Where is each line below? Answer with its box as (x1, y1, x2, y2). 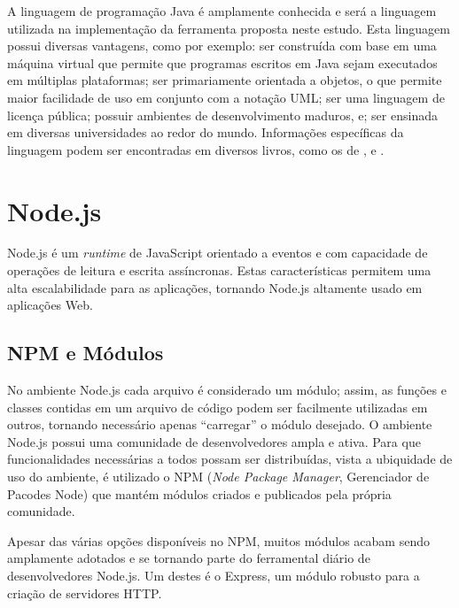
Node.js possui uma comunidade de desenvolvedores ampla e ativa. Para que (7, 432, 421, 450)
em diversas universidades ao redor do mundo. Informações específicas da (7, 123, 404, 142)
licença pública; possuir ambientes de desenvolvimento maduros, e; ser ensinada (7, 105, 438, 124)
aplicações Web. (7, 296, 93, 314)
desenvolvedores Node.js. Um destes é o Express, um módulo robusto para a (7, 566, 420, 584)
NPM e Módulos (7, 339, 164, 366)
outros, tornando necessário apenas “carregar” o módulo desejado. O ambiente (7, 415, 432, 434)
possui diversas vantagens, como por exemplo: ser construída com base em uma (7, 36, 437, 55)
